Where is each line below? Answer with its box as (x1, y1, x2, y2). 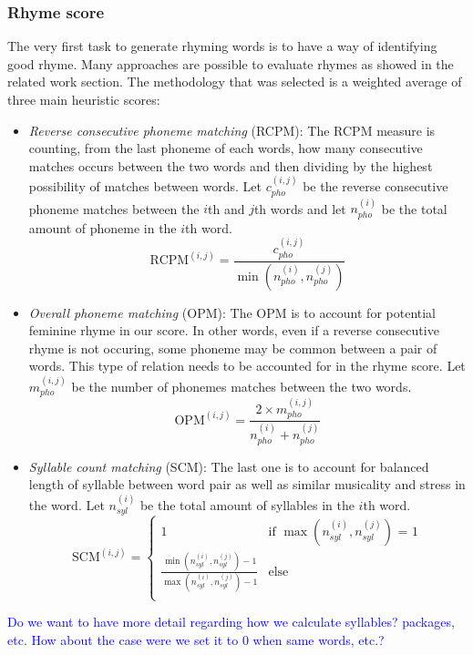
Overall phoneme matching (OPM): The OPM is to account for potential (28, 302, 437, 322)
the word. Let (28, 495, 105, 514)
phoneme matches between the (28, 199, 200, 218)
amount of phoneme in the (28, 218, 177, 237)
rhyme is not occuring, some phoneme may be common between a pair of (28, 338, 437, 357)
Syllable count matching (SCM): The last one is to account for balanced (28, 456, 429, 476)
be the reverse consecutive (303, 177, 448, 196)
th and (208, 199, 245, 218)
